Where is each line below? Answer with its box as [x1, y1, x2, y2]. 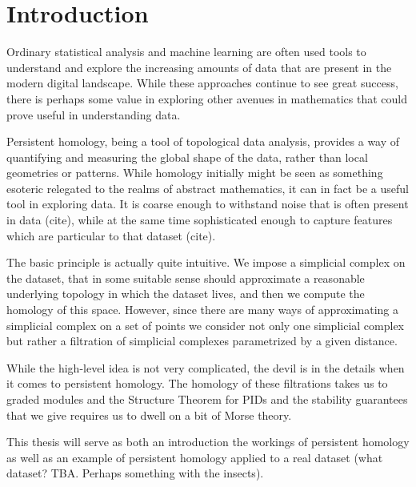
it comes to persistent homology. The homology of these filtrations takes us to [6, 375, 388, 392]
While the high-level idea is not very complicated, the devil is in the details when [6, 359, 405, 376]
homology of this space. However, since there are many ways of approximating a [6, 301, 399, 318]
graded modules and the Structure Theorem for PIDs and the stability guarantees [6, 391, 408, 407]
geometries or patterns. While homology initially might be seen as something [6, 164, 383, 181]
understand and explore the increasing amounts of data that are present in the [6, 58, 392, 75]
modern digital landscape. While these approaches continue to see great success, [6, 74, 398, 91]
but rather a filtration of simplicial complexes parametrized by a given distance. [6, 332, 398, 349]
